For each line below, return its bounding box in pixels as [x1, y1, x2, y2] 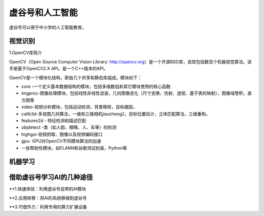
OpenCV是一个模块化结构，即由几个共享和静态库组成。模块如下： [9, 75, 142, 80]
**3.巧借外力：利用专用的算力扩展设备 [9, 204, 88, 210]
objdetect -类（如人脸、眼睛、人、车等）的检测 [21, 124, 117, 130]
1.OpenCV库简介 [9, 50, 42, 56]
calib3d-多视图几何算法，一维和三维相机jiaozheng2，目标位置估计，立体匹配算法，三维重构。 [21, 111, 210, 117]
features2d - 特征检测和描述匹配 [21, 118, 87, 123]
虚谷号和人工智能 [9, 7, 78, 18]
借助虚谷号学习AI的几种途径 [9, 173, 93, 181]
